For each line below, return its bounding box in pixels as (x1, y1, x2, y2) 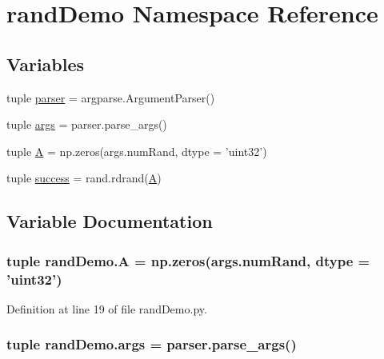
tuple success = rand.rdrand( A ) (6, 170, 162, 186)
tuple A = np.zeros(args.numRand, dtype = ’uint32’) (6, 142, 267, 159)
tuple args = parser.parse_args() (6, 116, 167, 133)
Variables (6, 51, 85, 76)
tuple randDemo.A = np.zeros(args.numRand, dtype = (6, 250, 370, 270)
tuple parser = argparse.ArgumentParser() (6, 89, 215, 106)
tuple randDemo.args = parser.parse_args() (6, 334, 297, 354)
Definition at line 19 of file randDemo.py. (6, 300, 207, 317)
